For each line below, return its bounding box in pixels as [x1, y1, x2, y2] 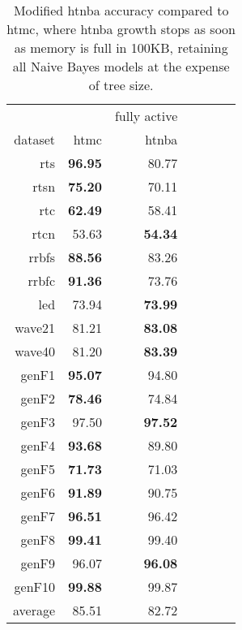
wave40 [15, 342, 56, 360]
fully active [114, 106, 178, 125]
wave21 [15, 318, 56, 337]
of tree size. [88, 76, 154, 94]
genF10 [14, 577, 56, 596]
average [13, 601, 56, 619]
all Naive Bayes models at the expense [12, 57, 230, 76]
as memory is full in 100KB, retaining [14, 38, 228, 57]
